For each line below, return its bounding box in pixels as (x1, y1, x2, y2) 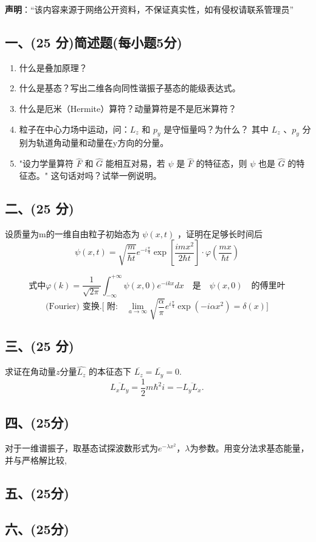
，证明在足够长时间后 (177, 227, 263, 240)
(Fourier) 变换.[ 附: (46, 302, 118, 311)
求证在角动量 (5, 365, 56, 378)
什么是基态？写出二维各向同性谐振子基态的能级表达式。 (19, 82, 241, 94)
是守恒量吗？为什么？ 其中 (163, 122, 269, 135)
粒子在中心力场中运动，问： (19, 122, 130, 135)
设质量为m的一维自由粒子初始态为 (5, 227, 140, 240)
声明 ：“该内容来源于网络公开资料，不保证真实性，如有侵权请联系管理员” (5, 3, 294, 15)
